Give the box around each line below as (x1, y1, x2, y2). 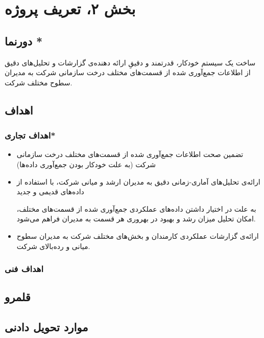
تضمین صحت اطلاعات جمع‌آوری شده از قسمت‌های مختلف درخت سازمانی (16, 149, 244, 160)
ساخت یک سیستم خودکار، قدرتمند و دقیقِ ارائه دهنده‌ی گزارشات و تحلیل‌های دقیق (5, 57, 256, 67)
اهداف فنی (5, 262, 43, 275)
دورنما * (5, 33, 43, 49)
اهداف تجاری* (5, 129, 56, 142)
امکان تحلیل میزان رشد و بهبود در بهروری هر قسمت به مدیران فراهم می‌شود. (16, 213, 256, 224)
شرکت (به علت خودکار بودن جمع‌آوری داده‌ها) (16, 159, 156, 169)
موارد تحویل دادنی (5, 319, 88, 335)
